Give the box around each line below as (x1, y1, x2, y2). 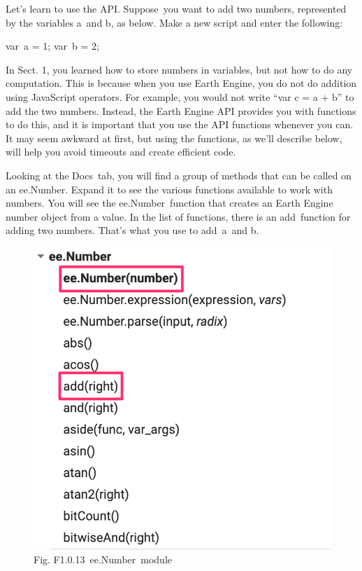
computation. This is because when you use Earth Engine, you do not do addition (6, 76, 357, 90)
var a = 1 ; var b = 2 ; (6, 39, 99, 53)
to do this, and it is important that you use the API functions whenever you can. (6, 117, 354, 132)
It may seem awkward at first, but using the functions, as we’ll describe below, (6, 130, 342, 145)
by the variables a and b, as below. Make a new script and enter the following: (6, 15, 343, 29)
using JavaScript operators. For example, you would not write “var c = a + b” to (6, 89, 354, 104)
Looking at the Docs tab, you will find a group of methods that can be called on (6, 167, 352, 182)
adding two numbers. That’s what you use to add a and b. (6, 223, 259, 238)
